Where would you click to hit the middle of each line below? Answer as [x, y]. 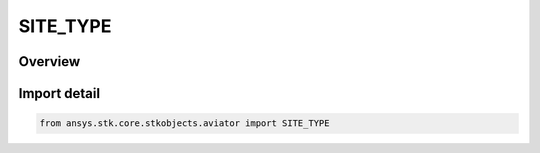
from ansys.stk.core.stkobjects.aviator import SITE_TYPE [184, 123]
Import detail [59, 93]
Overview [49, 61]
